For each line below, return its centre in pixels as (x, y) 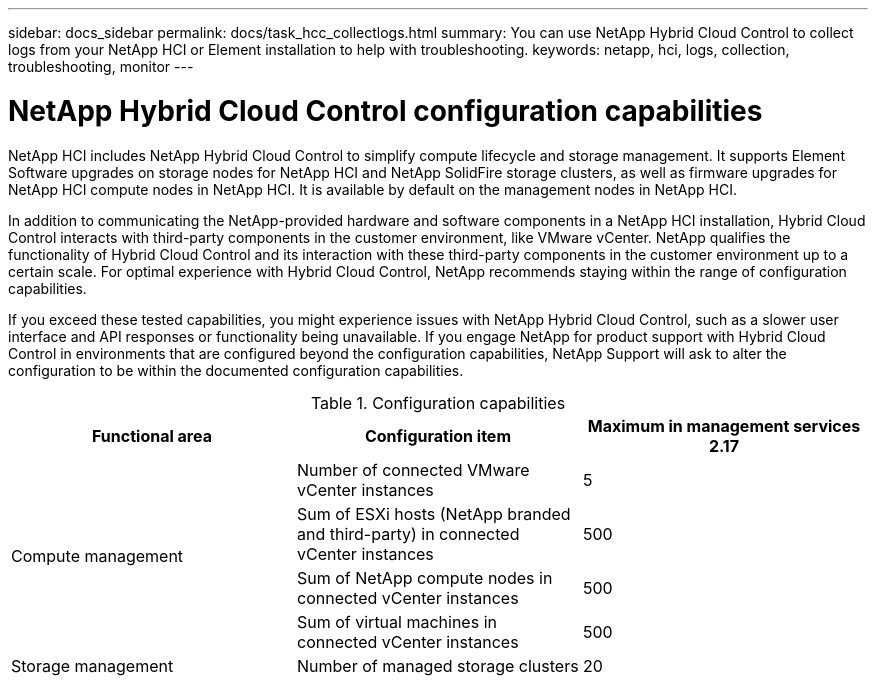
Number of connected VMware (413, 469)
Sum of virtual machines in (396, 621)
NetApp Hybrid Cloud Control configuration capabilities (385, 110)
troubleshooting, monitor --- (101, 66)
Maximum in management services (724, 425)
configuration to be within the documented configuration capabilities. (236, 370)
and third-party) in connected (408, 533)
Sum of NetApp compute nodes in (424, 577)
